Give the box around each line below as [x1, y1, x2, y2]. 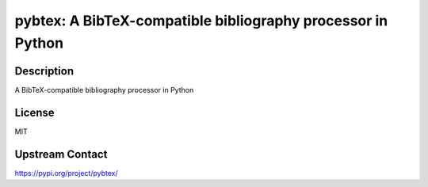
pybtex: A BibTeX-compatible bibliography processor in [14, 12, 388, 29]
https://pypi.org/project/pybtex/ [14, 168, 118, 177]
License [14, 105, 55, 119]
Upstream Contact [14, 147, 108, 161]
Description [14, 64, 75, 78]
